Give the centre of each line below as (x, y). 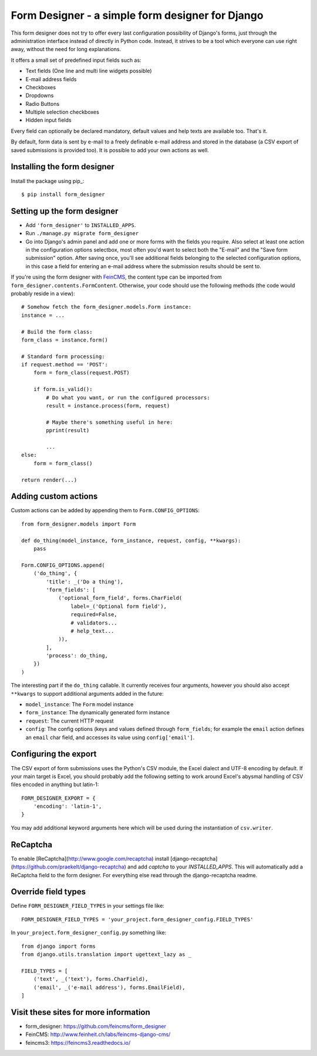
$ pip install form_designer (63, 194)
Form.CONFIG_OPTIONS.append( (63, 565)
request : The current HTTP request (70, 721)
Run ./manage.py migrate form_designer (82, 233)
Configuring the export (54, 754)
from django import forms (59, 946)
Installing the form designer (63, 167)
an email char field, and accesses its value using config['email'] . (110, 737)
